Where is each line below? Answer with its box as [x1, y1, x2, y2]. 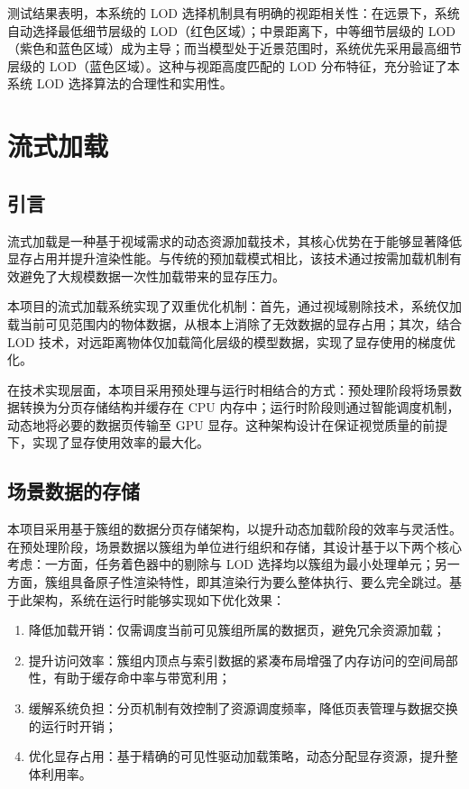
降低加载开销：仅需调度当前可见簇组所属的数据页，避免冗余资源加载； [28, 620, 446, 639]
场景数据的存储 [7, 477, 140, 505]
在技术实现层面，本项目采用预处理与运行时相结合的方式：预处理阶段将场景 [7, 380, 449, 399]
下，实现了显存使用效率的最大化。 [7, 433, 209, 452]
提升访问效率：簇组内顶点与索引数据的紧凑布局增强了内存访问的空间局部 [28, 650, 458, 669]
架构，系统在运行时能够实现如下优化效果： [32, 590, 285, 609]
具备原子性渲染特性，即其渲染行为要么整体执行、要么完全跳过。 [69, 573, 449, 592]
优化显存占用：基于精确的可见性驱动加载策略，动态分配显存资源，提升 [28, 747, 446, 766]
